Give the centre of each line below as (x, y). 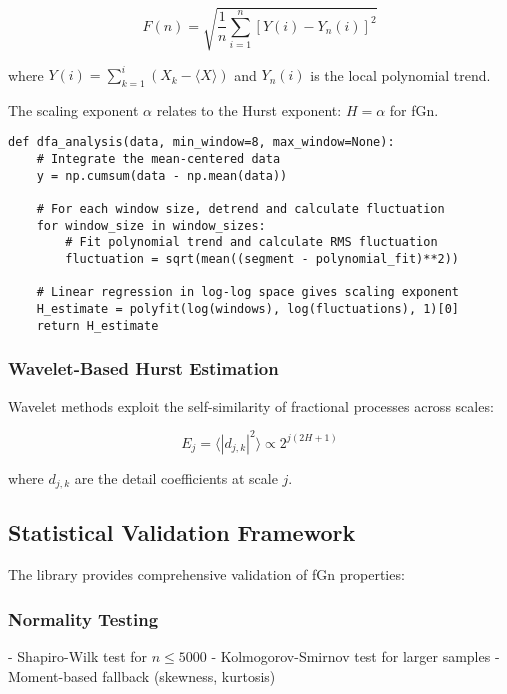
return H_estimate (97, 325)
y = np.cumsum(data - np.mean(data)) (162, 175)
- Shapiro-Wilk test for (78, 656)
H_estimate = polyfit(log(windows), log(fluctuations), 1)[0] (248, 309)
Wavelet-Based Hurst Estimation (143, 368)
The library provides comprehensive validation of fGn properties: (206, 574)
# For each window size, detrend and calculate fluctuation (240, 209)
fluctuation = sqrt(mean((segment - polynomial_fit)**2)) (262, 259)
